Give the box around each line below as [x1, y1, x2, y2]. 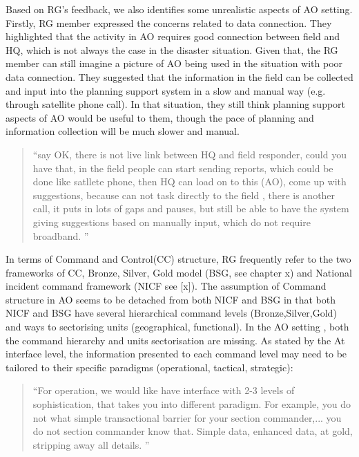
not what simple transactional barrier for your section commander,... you [32, 410, 342, 425]
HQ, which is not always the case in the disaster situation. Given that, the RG [6, 42, 338, 57]
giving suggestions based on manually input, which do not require [32, 214, 311, 229]
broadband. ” [32, 228, 89, 243]
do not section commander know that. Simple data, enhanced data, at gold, [32, 424, 353, 438]
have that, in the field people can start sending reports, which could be [32, 160, 333, 175]
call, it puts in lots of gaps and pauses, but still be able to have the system [32, 201, 349, 216]
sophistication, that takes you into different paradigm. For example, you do [32, 397, 351, 411]
